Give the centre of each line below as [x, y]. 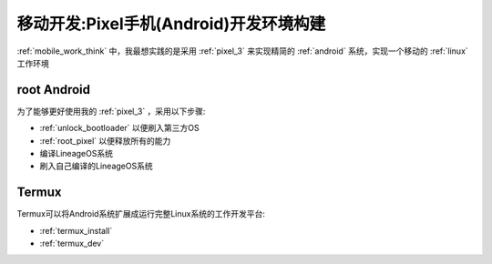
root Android [54, 90]
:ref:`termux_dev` [72, 244]
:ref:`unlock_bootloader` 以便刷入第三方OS [119, 128]
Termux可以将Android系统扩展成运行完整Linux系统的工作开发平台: [141, 214]
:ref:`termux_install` [76, 230]
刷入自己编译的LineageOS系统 [97, 166]
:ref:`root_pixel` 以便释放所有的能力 [105, 140]
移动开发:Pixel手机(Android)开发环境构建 [171, 24]
